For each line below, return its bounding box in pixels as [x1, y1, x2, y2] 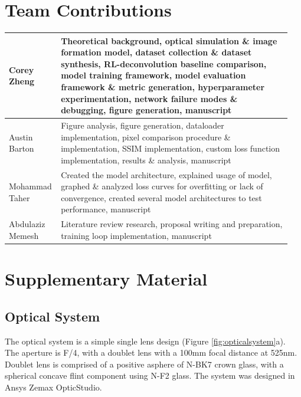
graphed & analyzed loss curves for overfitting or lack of [61, 180, 263, 192]
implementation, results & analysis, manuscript [61, 153, 231, 166]
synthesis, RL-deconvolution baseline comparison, [61, 57, 267, 70]
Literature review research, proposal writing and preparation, [61, 218, 283, 230]
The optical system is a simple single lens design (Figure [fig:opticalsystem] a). [5, 334, 286, 347]
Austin [9, 130, 33, 143]
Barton [9, 142, 34, 155]
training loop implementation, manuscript [61, 229, 212, 241]
